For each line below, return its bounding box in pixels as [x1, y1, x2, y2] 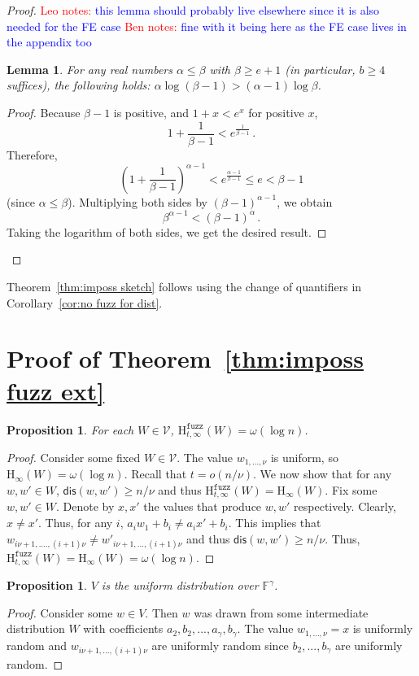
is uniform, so [270, 448, 338, 465]
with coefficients [83, 620, 164, 637]
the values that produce [143, 498, 262, 515]
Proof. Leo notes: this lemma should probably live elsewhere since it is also [7, 2, 380, 18]
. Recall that [124, 465, 187, 482]
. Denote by [55, 498, 115, 515]
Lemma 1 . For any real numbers [7, 60, 172, 77]
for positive [248, 103, 304, 120]
